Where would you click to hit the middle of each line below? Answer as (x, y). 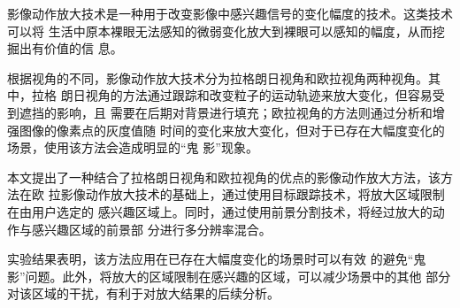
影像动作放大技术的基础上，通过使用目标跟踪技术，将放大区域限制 (253, 194)
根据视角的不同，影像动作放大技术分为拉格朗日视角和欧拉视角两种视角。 (218, 77)
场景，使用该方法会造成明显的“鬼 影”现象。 (133, 147)
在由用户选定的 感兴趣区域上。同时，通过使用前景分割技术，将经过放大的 (220, 211)
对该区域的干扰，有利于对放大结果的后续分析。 (143, 293)
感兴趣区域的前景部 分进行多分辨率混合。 (151, 229)
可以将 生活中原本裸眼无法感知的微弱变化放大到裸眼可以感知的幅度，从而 (220, 31)
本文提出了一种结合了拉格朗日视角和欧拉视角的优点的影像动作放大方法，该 (224, 177)
